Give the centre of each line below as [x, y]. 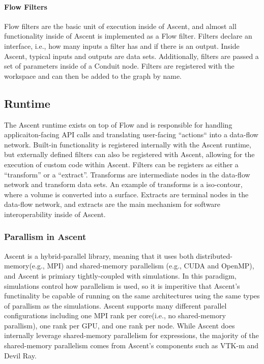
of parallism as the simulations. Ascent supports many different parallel [115, 305]
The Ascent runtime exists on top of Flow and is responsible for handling [118, 124]
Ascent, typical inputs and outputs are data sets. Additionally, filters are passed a [131, 56]
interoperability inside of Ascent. [55, 214]
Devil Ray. [20, 355]
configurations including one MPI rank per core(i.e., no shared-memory [115, 315]
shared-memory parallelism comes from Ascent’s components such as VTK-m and [131, 345]
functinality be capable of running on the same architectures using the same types [132, 296]
